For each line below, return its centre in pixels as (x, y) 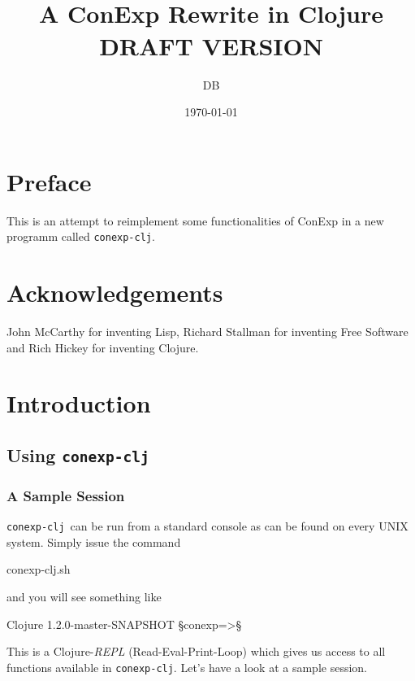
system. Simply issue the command (94, 541)
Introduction (79, 403)
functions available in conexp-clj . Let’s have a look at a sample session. (187, 667)
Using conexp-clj (78, 454)
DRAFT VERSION (211, 45)
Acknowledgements (115, 292)
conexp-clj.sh (39, 569)
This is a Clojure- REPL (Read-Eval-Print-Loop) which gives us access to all (196, 651)
